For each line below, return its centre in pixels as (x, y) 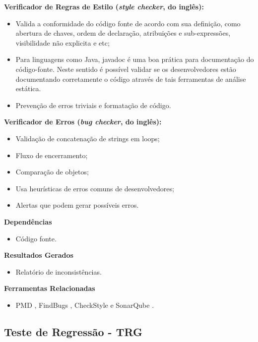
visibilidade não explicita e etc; (63, 42)
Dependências (28, 221)
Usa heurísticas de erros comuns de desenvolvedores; (95, 188)
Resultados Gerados (39, 255)
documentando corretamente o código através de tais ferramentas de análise (131, 79)
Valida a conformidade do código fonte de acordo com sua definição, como (128, 23)
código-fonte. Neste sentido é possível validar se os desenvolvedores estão (126, 69)
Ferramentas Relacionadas (50, 288)
